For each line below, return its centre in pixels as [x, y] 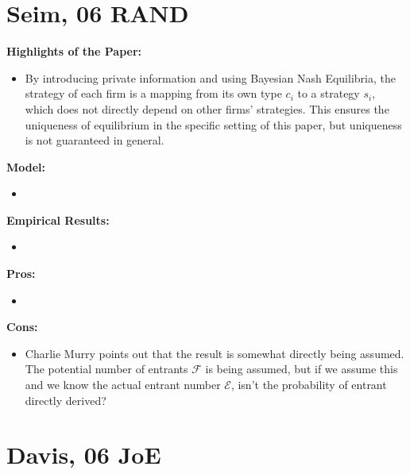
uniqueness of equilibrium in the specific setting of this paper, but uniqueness [213, 124]
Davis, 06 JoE [84, 455]
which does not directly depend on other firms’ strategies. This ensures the [207, 108]
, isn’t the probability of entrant [309, 385]
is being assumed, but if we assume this [302, 369]
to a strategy [329, 93]
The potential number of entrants [106, 369]
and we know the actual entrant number [123, 385]
